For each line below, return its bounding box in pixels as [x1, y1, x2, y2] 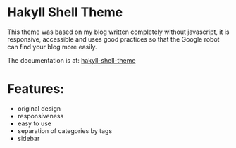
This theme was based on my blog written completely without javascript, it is [7, 27, 230, 36]
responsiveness [17, 111, 64, 120]
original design [17, 104, 61, 113]
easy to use [17, 119, 51, 128]
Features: [7, 81, 65, 97]
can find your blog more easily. [7, 42, 97, 51]
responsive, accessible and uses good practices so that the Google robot [7, 35, 220, 43]
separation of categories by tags [17, 126, 113, 135]
